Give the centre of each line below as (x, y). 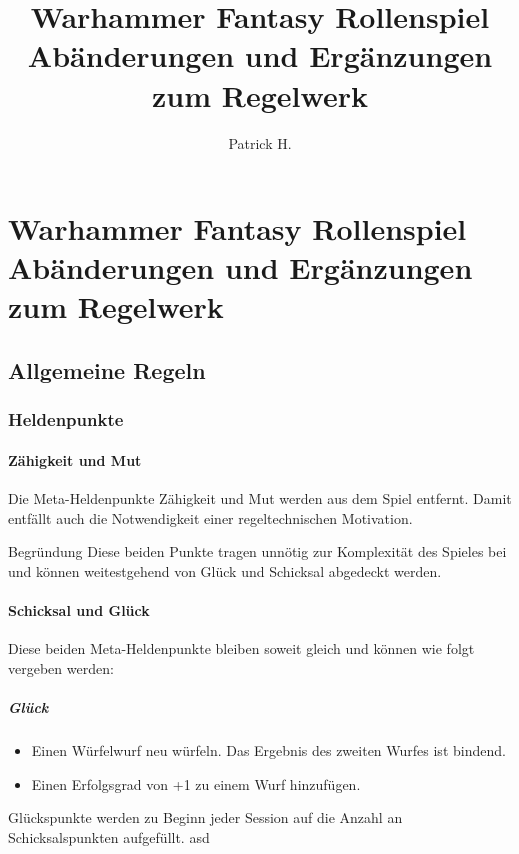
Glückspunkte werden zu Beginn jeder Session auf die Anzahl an (205, 817)
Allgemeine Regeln (107, 370)
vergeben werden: (61, 667)
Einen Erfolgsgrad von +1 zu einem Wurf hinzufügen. (196, 783)
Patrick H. (260, 142)
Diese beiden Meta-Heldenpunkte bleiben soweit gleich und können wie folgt (241, 648)
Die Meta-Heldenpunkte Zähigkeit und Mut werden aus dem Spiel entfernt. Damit (260, 498)
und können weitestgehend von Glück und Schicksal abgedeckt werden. (225, 570)
